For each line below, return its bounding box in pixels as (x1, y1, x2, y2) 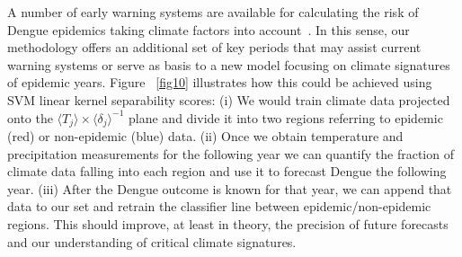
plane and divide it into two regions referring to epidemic (129, 108, 443, 127)
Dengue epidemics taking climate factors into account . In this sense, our (7, 20, 410, 39)
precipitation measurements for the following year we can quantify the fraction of (7, 144, 454, 163)
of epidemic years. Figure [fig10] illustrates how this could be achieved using (7, 73, 432, 92)
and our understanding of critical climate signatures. (7, 232, 297, 251)
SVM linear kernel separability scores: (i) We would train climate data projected (7, 90, 450, 109)
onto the (7, 108, 53, 127)
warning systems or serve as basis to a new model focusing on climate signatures (7, 55, 450, 74)
